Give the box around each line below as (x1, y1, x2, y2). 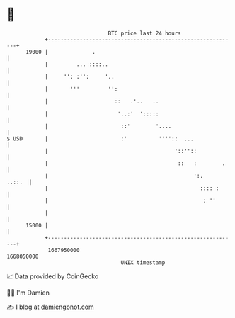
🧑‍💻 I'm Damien (6, 288, 50, 297)
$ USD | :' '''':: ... (6, 135, 194, 142)
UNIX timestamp (120, 259, 166, 266)
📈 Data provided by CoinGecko (6, 272, 99, 280)
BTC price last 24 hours (108, 30, 181, 37)
